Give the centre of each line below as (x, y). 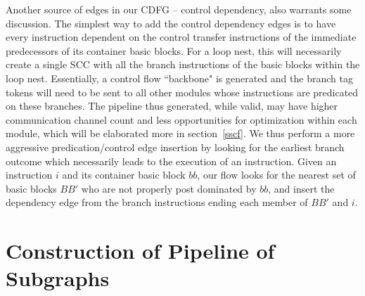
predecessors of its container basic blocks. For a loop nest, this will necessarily (174, 50)
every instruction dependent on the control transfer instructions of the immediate (181, 37)
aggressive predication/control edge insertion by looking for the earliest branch (175, 147)
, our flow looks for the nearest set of (276, 175)
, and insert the (301, 188)
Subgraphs (58, 278)
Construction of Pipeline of (140, 251)
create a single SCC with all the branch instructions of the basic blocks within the (183, 64)
